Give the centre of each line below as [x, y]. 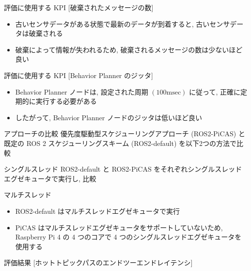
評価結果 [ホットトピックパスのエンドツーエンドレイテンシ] [98, 263]
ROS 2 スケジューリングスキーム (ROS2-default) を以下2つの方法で [132, 143]
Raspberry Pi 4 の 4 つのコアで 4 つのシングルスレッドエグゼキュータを [128, 237]
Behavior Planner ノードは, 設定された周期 [82, 91]
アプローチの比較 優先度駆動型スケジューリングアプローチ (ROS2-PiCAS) [120, 134]
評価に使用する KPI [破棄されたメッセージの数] [79, 7]
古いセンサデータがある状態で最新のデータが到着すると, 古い [112, 24]
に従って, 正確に [215, 91]
